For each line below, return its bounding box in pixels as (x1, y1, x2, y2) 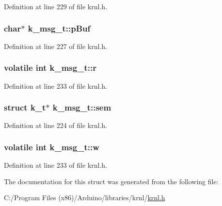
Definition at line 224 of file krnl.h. (4, 120, 107, 130)
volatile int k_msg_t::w (4, 141, 99, 153)
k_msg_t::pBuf (28, 22, 91, 34)
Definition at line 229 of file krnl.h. (4, 1, 107, 11)
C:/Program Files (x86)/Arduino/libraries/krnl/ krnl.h (4, 192, 165, 203)
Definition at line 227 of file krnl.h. (4, 41, 107, 51)
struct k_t (4, 101, 46, 113)
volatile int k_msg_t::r (4, 62, 96, 74)
